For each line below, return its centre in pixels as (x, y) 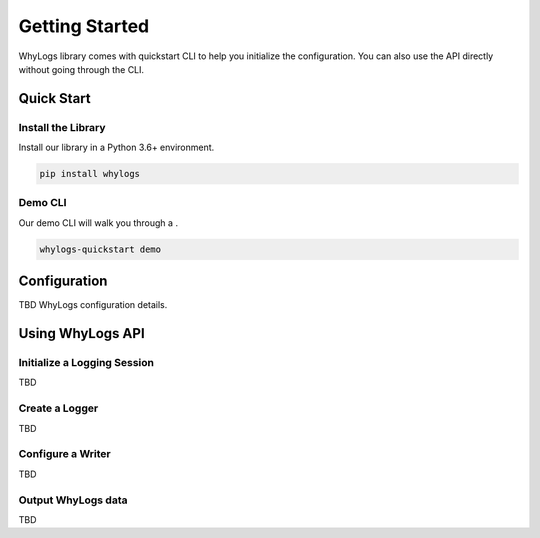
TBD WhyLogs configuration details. (93, 305)
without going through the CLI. (81, 69)
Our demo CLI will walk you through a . (98, 222)
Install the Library (62, 127)
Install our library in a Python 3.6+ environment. (116, 147)
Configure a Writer (64, 454)
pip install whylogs (89, 174)
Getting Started (84, 26)
